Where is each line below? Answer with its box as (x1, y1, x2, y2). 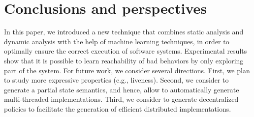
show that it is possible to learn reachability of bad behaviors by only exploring (4, 55, 244, 65)
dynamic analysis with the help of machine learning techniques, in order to (4, 36, 229, 46)
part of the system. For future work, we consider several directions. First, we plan (4, 65, 250, 75)
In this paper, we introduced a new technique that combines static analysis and (4, 27, 244, 37)
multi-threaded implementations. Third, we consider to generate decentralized (4, 94, 239, 104)
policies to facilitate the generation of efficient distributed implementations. (4, 103, 231, 114)
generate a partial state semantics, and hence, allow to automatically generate (4, 84, 239, 94)
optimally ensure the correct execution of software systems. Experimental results (4, 46, 247, 56)
